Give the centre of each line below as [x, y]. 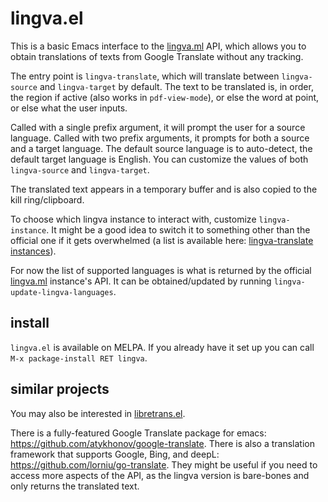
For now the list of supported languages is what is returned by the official [161, 270]
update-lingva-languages [62, 292]
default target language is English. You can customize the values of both [159, 159]
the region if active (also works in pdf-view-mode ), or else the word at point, [165, 97]
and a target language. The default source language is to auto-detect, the [161, 148]
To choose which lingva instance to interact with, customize [133, 219]
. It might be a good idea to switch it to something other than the [178, 229]
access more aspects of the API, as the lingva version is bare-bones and [160, 475]
